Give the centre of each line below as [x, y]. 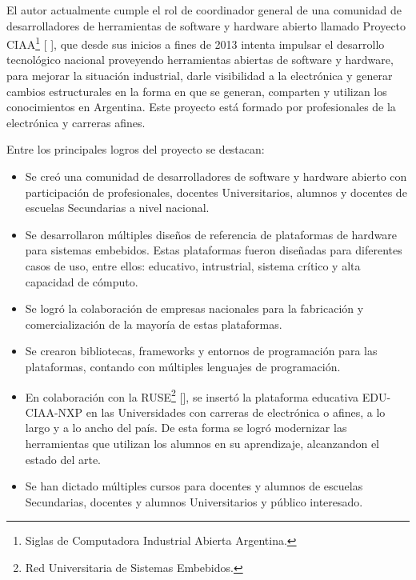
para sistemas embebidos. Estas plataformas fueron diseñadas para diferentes [214, 250]
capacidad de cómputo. [82, 281]
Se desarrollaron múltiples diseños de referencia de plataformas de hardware [211, 234]
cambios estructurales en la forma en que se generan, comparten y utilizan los [197, 91]
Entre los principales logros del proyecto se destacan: [136, 149]
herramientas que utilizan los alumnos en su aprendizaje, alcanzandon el [202, 443]
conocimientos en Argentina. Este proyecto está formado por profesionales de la [201, 107]
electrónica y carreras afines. [76, 122]
